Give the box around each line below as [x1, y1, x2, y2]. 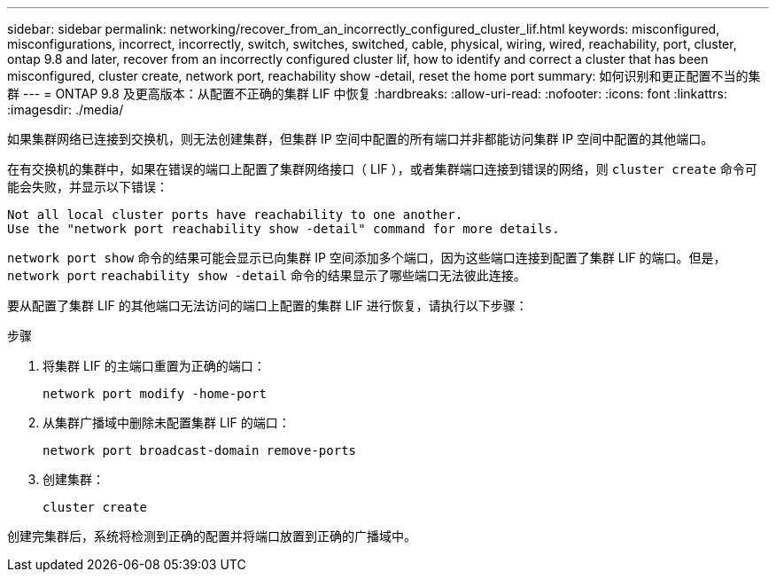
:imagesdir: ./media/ [7, 102, 124, 117]
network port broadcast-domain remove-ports [43, 443, 357, 458]
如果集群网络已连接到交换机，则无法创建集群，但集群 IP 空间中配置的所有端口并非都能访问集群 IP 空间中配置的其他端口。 [7, 131, 714, 146]
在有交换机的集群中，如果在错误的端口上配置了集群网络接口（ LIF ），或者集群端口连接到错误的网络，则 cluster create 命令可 [7, 161, 757, 176]
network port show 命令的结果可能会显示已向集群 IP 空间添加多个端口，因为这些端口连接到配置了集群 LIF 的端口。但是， [7, 250, 726, 265]
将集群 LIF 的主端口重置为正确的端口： [43, 358, 266, 373]
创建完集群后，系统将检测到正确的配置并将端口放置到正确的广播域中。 [7, 528, 416, 544]
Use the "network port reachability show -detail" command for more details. [7, 222, 560, 236]
